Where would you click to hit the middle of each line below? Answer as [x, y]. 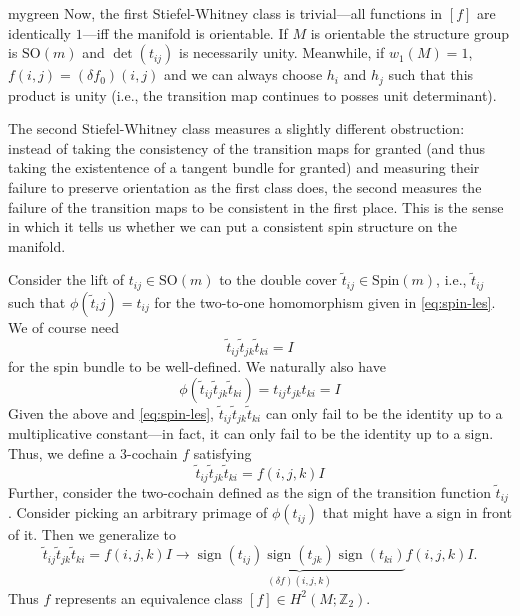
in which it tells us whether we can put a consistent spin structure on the [232, 226]
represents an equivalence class [149, 597]
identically [40, 32]
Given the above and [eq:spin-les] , [111, 412]
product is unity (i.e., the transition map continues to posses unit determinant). [252, 94]
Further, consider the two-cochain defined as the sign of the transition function [249, 492]
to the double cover [278, 279]
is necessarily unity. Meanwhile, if [282, 52]
